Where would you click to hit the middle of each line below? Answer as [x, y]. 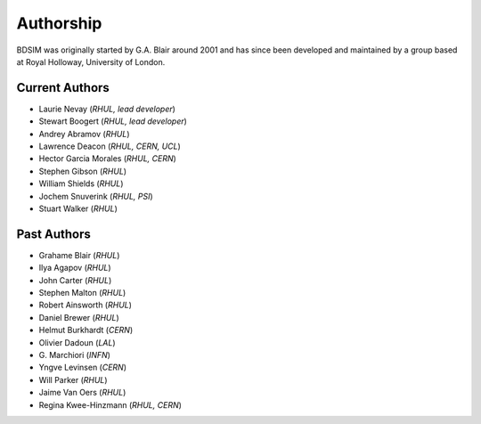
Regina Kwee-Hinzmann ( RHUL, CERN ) [110, 404]
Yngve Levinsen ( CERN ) [83, 367]
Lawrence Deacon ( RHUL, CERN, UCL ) [110, 146]
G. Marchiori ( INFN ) [75, 355]
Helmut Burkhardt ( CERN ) [86, 330]
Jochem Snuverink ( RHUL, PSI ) [96, 196]
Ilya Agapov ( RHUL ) [75, 268]
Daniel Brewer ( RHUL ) [79, 317]
